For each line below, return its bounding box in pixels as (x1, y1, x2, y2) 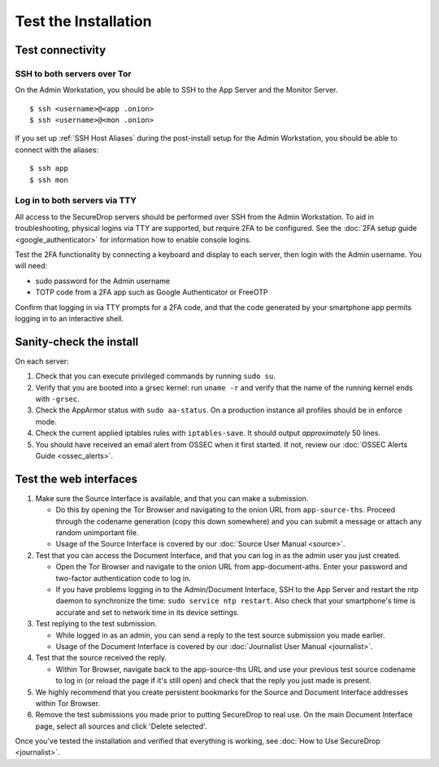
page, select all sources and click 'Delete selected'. (35, 721, 207, 731)
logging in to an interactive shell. (15, 313, 124, 323)
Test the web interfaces (15, 472, 138, 486)
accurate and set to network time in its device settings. (55, 607, 240, 617)
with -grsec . (35, 394, 80, 403)
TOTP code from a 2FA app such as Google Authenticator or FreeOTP (35, 287, 268, 297)
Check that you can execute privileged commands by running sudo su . (35, 371, 276, 381)
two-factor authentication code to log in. (55, 573, 191, 583)
